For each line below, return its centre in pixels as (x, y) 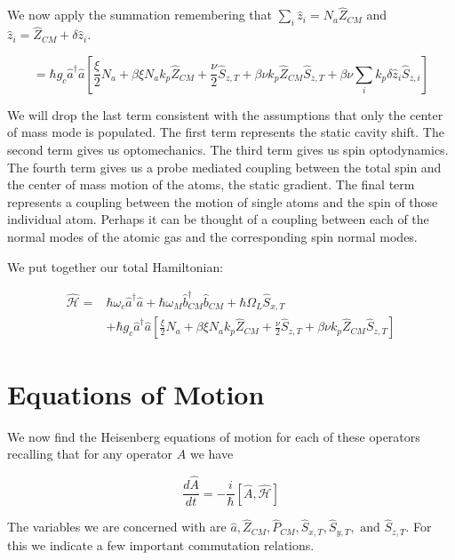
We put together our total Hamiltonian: (116, 266)
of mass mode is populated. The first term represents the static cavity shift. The (226, 132)
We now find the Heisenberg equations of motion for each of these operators (214, 436)
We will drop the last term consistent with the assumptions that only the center (225, 114)
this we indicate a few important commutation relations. (161, 544)
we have (212, 454)
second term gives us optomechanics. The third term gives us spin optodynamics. (228, 150)
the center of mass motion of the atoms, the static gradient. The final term (211, 184)
